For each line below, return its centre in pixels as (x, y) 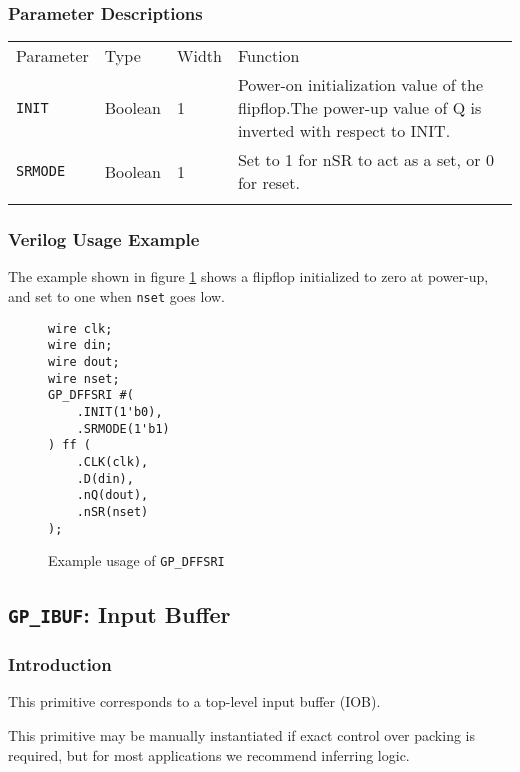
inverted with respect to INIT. (344, 131)
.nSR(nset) (112, 511)
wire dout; (84, 362)
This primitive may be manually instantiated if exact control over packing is (242, 735)
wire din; (80, 345)
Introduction (60, 664)
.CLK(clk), (112, 461)
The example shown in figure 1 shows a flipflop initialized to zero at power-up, (248, 276)
